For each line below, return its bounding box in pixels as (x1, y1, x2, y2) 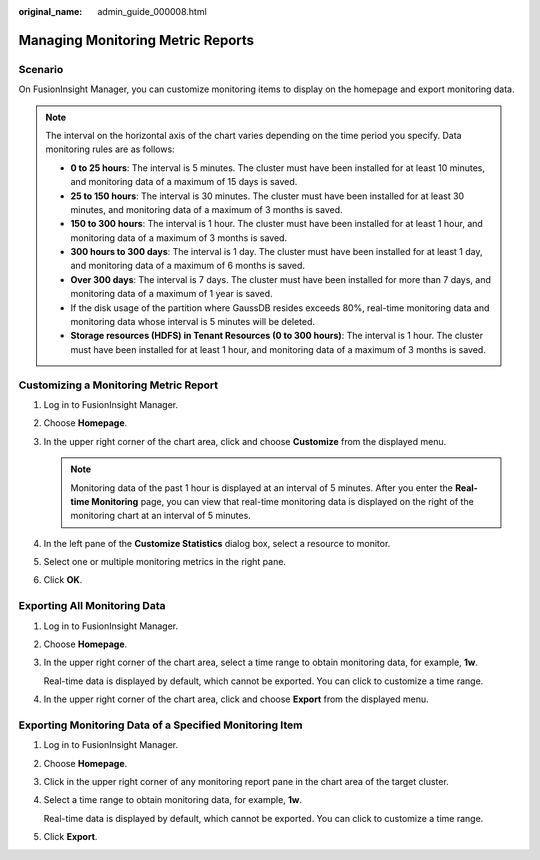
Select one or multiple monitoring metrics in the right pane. (43, 556, 287, 568)
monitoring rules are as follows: (45, 143, 175, 155)
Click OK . (43, 574, 83, 586)
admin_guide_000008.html (97, 6, 207, 17)
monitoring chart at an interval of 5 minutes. (70, 510, 252, 522)
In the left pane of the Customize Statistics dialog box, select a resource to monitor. (43, 537, 391, 549)
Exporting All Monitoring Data (18, 599, 166, 613)
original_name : (18, 6, 83, 17)
